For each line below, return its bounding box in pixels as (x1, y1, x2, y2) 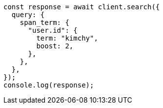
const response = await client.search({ (3, 3, 160, 11)
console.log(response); (3, 81, 94, 89)
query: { (11, 11, 45, 19)
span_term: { (20, 19, 69, 26)
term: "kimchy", (36, 34, 98, 42)
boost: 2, (36, 42, 74, 50)
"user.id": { (28, 26, 78, 34)
